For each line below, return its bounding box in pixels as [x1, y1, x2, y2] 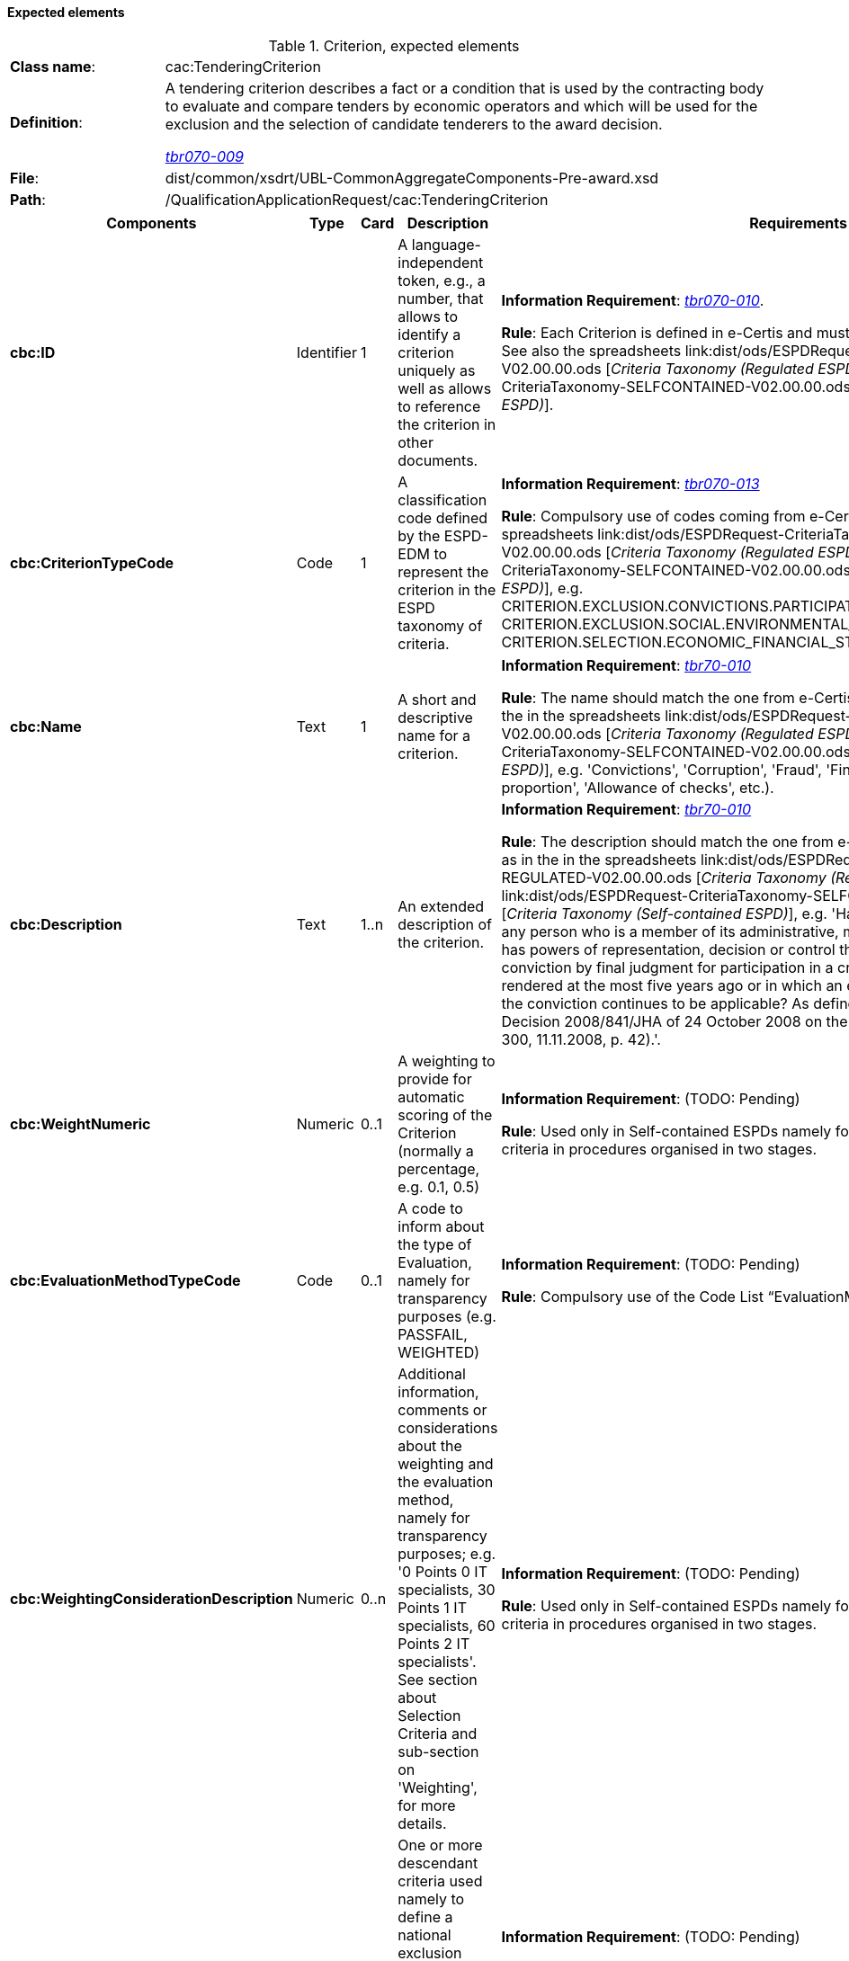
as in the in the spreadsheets [501, 850, 697, 869]
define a [398, 1907, 453, 1926]
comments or [398, 1400, 487, 1419]
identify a [398, 325, 461, 343]
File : [10, 168, 40, 187]
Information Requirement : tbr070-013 [501, 474, 760, 493]
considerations [398, 1418, 498, 1437]
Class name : [10, 57, 96, 76]
